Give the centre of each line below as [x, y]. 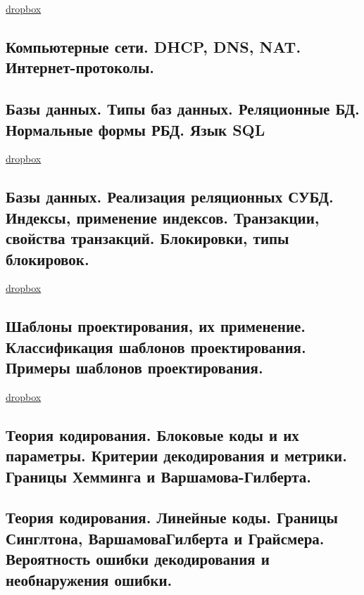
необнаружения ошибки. [89, 579]
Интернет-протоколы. [80, 67]
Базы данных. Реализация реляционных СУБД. [170, 197]
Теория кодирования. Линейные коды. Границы [172, 517]
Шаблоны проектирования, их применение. [156, 326]
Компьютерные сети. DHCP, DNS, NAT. [153, 46]
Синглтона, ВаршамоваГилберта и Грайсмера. [165, 538]
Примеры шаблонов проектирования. [134, 367]
